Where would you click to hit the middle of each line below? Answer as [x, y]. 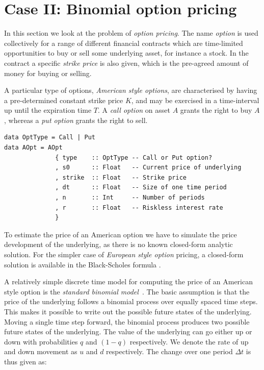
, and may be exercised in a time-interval [195, 100]
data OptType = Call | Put [50, 138]
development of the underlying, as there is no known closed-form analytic [118, 244]
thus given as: [25, 361]
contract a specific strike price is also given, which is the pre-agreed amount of [126, 63]
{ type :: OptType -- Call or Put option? [134, 157]
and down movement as [41, 351]
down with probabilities [41, 341]
